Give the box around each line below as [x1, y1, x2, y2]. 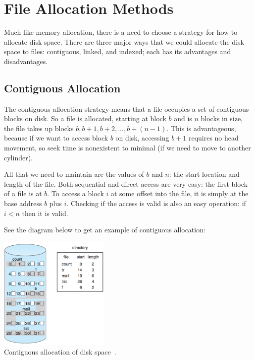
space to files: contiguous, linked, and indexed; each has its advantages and [4, 46, 231, 57]
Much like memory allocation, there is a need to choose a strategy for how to [4, 27, 238, 37]
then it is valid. [22, 208, 68, 218]
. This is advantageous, [166, 123, 236, 133]
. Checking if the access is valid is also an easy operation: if [66, 198, 246, 209]
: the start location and [169, 169, 240, 179]
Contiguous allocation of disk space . [4, 347, 116, 357]
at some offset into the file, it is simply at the [110, 188, 249, 199]
